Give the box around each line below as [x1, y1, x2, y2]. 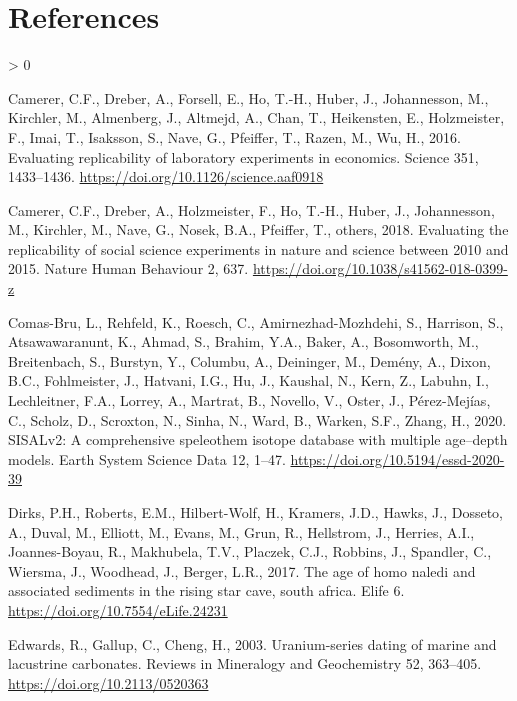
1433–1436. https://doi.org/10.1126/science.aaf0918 [8, 166, 324, 187]
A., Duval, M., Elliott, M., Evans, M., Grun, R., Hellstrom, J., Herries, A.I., [8, 521, 475, 542]
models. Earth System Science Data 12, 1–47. [8, 448, 286, 469]
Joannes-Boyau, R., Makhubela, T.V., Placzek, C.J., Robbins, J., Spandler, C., [8, 541, 492, 562]
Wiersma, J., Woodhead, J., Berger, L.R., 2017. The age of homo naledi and [8, 560, 476, 581]
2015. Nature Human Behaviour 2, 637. [8, 258, 249, 279]
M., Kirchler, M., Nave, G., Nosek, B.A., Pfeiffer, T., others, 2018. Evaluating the [8, 219, 509, 240]
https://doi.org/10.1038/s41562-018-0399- [252, 258, 508, 279]
